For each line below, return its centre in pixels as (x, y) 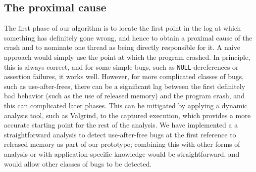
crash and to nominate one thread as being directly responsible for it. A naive (122, 47)
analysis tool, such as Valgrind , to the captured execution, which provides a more (127, 115)
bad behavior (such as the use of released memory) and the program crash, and (124, 96)
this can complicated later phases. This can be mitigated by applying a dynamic (126, 106)
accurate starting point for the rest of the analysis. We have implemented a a (121, 125)
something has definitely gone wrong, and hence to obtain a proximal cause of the (128, 37)
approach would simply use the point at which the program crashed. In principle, (127, 57)
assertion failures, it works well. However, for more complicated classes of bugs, (124, 76)
